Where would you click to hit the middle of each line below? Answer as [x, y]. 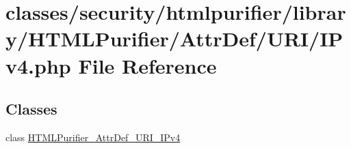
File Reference [147, 65]
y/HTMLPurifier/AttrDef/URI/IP [174, 39]
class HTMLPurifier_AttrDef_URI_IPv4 [93, 137]
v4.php [38, 65]
